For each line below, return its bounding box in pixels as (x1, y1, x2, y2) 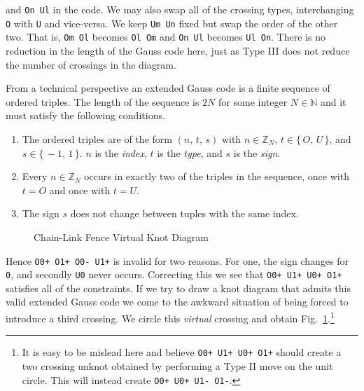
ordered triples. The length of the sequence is (6, 94, 199, 109)
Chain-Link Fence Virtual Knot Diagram (34, 229, 209, 244)
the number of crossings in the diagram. (6, 57, 176, 71)
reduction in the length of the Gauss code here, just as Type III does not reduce (6, 43, 350, 57)
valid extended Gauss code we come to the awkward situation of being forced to (6, 294, 349, 309)
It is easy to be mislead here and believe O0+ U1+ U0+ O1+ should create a (22, 345, 342, 359)
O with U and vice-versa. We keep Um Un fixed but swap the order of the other (6, 15, 338, 30)
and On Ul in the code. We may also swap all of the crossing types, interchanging (6, 2, 354, 16)
